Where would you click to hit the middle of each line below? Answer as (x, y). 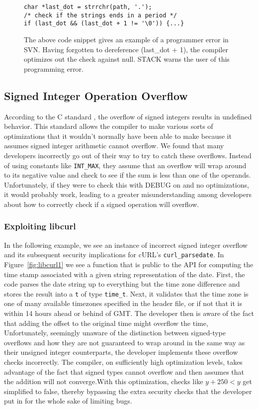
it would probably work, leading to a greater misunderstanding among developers (128, 194)
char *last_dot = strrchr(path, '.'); (88, 7)
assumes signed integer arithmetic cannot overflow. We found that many (114, 146)
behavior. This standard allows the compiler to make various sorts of (109, 126)
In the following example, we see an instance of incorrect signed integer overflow (126, 245)
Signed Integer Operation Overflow (96, 95)
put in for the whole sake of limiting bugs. (68, 401)
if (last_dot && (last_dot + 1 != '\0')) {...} (104, 24)
